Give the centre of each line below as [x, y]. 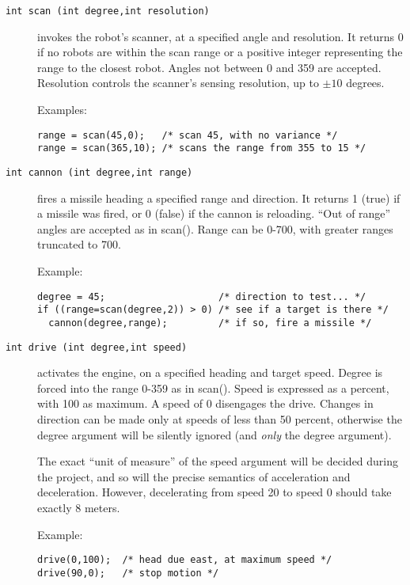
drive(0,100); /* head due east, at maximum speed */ [185, 560]
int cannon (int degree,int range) [99, 172]
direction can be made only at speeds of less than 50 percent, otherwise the [220, 418]
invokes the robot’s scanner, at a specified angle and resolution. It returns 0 [220, 36]
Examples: [62, 110]
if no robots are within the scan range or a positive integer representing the [220, 52]
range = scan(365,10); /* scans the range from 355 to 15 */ [202, 148]
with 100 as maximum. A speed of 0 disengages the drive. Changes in [205, 403]
